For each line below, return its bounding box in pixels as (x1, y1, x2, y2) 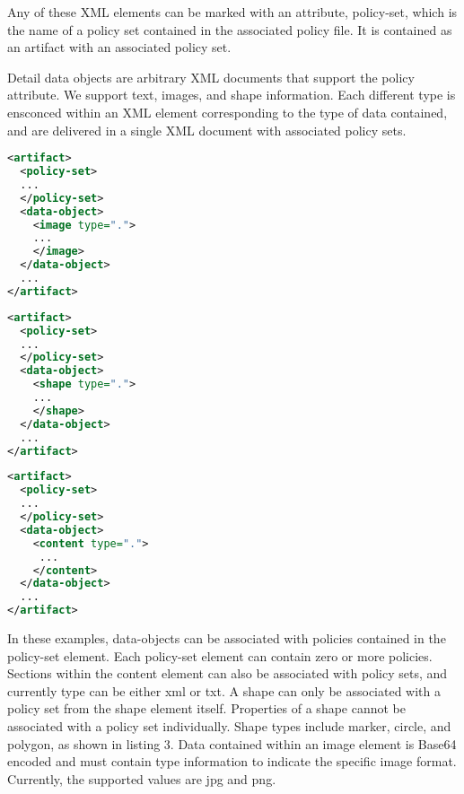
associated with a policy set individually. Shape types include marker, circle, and (7, 717, 451, 735)
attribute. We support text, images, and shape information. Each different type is (7, 85, 456, 104)
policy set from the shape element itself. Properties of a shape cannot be (7, 699, 407, 718)
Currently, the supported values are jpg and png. (7, 769, 276, 788)
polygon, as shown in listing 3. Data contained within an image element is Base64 (7, 734, 457, 753)
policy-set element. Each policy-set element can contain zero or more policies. (7, 646, 433, 665)
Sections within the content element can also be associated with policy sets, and (7, 664, 448, 683)
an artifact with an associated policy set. (7, 38, 232, 57)
